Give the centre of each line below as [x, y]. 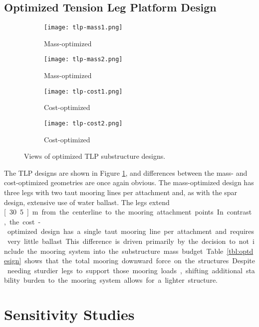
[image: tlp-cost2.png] [83, 123]
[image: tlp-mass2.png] [83, 59]
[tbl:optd [240, 251]
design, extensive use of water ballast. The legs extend [87, 202]
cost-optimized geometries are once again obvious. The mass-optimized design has [129, 182]
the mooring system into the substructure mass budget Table [125, 251]
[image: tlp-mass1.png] [83, 28]
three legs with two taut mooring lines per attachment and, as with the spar [121, 192]
